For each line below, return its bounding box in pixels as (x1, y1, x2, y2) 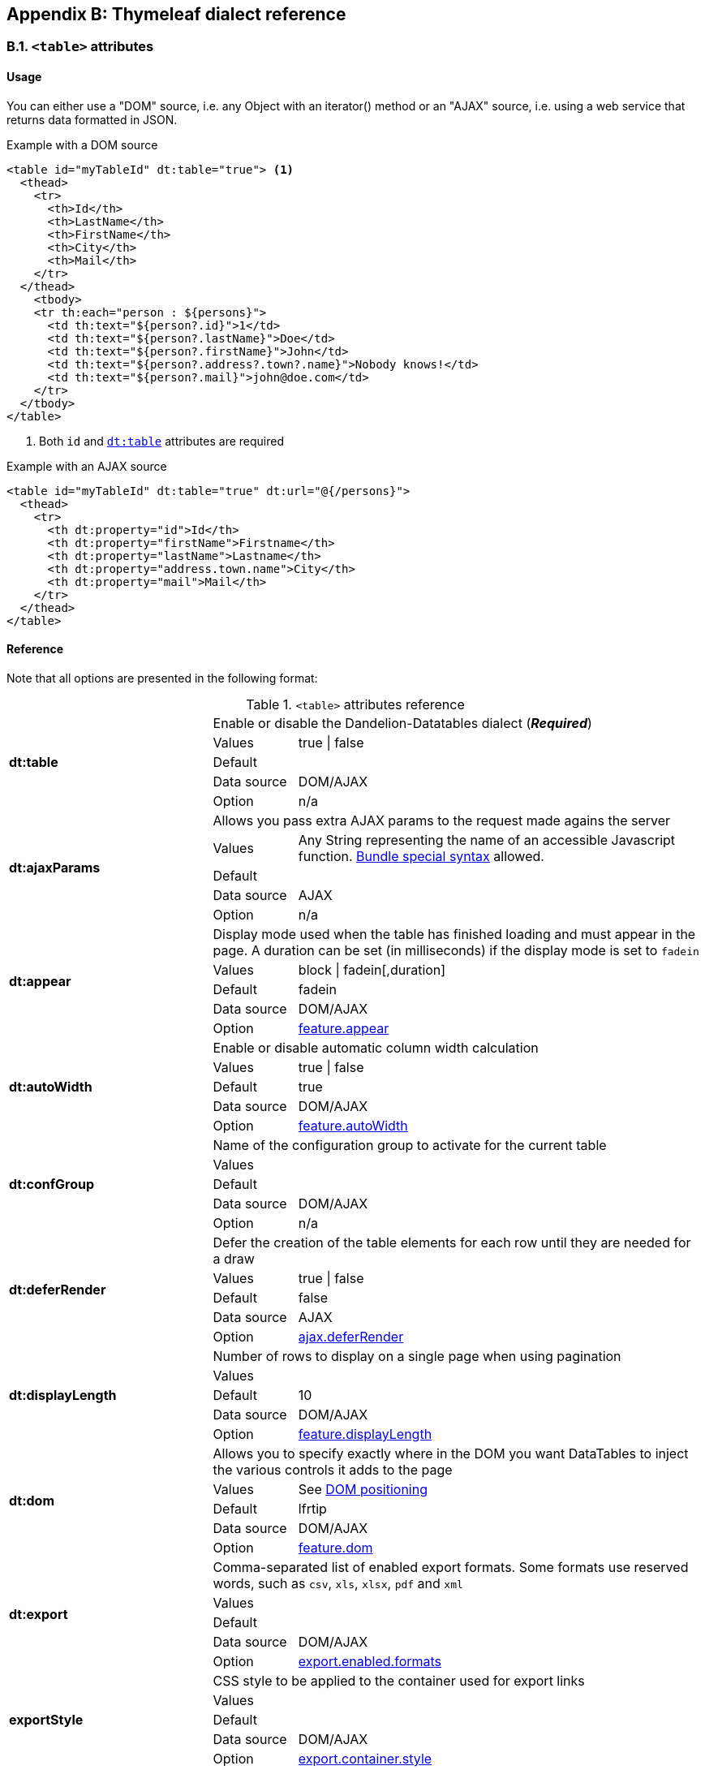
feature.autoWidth (298, 1117, 408, 1134)
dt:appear (9, 972, 71, 989)
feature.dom (298, 1539, 373, 1556)
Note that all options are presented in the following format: (6, 670, 318, 685)
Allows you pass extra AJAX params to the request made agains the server (213, 812, 671, 829)
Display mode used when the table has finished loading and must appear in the (213, 925, 696, 942)
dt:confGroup (9, 1175, 95, 1192)
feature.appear (298, 1019, 389, 1036)
